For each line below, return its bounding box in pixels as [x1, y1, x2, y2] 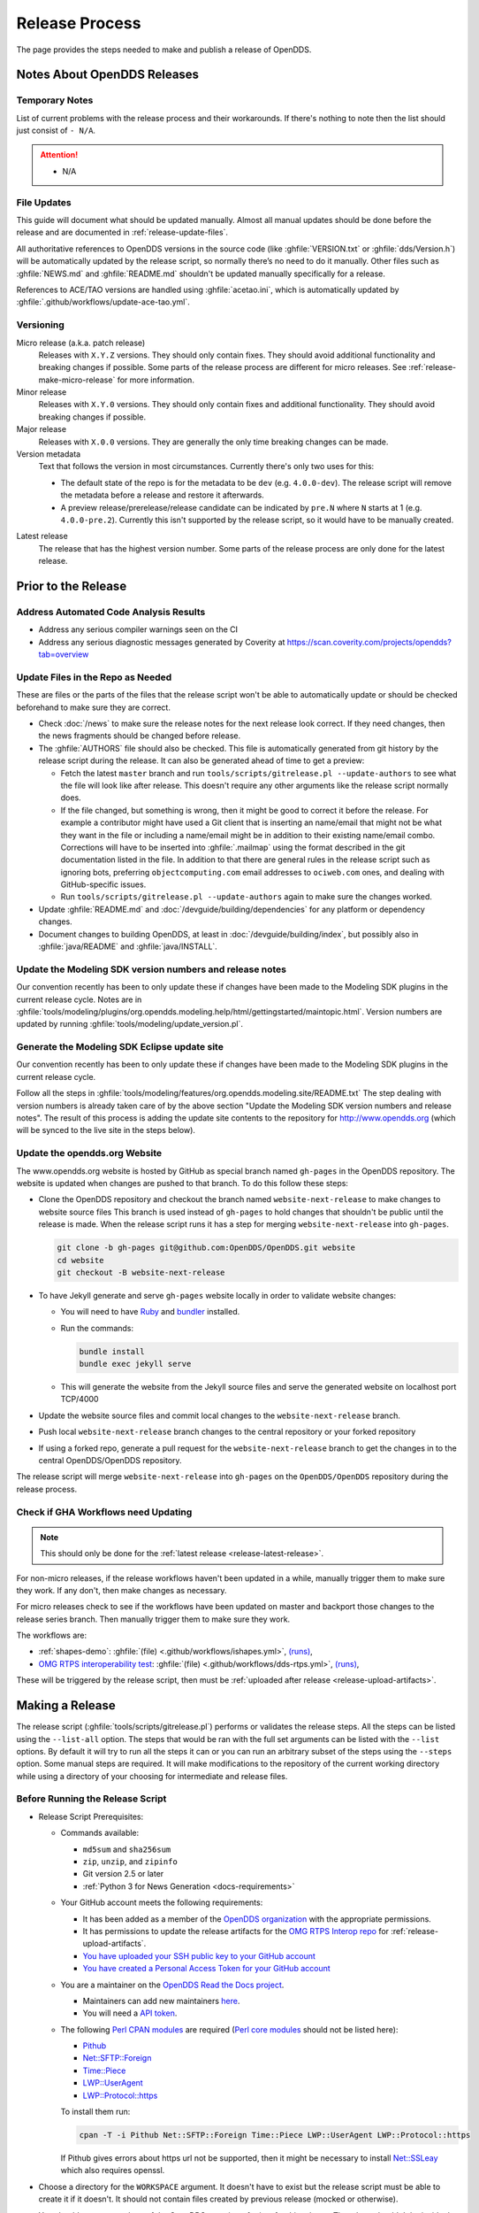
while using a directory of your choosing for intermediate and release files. [16, 1770, 288, 1781]
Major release [16, 424, 66, 435]
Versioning [16, 319, 65, 331]
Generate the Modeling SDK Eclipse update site [16, 1041, 224, 1053]
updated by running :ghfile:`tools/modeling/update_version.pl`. [16, 1019, 243, 1029]
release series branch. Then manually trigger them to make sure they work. [16, 1614, 291, 1624]
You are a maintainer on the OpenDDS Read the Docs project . [60, 1979, 285, 1990]
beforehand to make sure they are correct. [16, 702, 171, 713]
